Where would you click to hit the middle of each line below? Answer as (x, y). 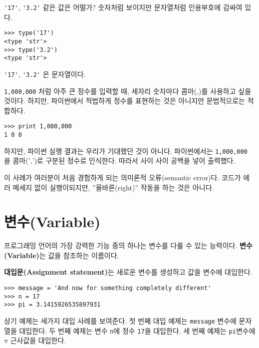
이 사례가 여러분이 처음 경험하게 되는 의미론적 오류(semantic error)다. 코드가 (123, 177)
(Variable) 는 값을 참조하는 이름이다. (62, 255)
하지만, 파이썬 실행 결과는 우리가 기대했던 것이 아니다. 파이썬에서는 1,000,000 (126, 151)
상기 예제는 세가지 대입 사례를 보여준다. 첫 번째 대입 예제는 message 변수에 (120, 321)
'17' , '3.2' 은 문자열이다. (45, 74)
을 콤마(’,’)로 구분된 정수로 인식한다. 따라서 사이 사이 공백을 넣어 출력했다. (120, 161)
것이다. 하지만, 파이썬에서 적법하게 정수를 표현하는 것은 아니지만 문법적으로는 (125, 101)
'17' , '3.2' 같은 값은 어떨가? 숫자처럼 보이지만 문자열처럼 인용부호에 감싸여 (123, 7)
